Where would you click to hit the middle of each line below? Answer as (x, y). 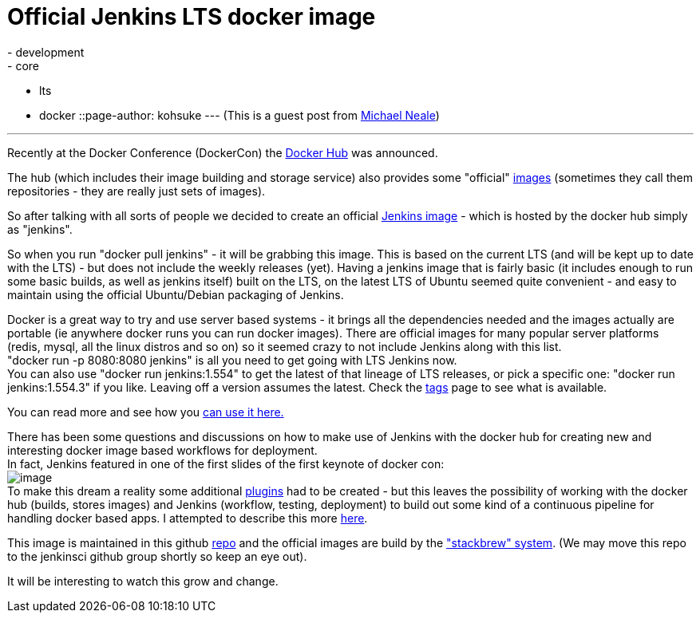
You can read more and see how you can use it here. (146, 412)
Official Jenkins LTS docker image (192, 17)
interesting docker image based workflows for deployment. (162, 450)
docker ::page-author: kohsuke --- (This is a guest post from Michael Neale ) (239, 115)
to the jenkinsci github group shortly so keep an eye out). (157, 556)
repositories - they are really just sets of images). (136, 191)
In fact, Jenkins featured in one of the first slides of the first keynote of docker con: (226, 463)
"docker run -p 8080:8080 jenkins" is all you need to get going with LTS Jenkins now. (232, 360)
